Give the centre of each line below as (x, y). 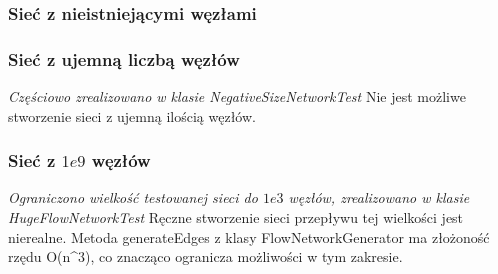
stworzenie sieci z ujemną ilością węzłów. (132, 115)
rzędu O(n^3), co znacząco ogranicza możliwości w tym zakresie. (205, 256)
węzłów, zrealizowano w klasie (379, 197)
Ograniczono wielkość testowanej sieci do (133, 197)
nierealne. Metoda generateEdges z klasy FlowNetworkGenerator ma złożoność (249, 236)
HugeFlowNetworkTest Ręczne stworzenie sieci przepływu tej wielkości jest (236, 217)
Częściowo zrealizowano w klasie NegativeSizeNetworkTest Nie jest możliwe (237, 96)
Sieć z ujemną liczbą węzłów (124, 58)
